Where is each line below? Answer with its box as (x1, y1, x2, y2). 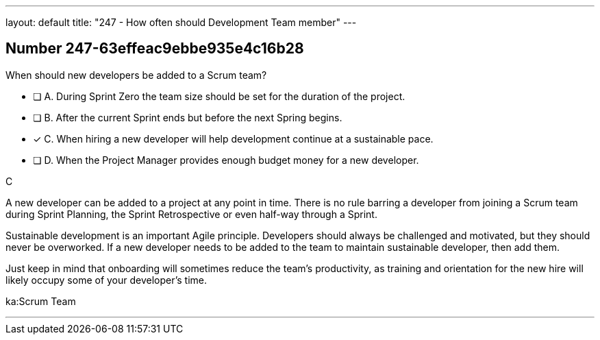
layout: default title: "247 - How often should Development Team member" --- (5, 16, 357, 28)
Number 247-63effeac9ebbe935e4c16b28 (5, 40, 304, 58)
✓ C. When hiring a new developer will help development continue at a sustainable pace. (33, 132, 434, 145)
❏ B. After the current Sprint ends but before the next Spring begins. (33, 111, 342, 123)
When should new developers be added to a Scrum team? (5, 69, 267, 81)
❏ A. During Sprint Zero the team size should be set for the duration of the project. (33, 90, 405, 102)
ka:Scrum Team (5, 295, 76, 307)
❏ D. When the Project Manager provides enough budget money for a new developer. (33, 154, 419, 166)
